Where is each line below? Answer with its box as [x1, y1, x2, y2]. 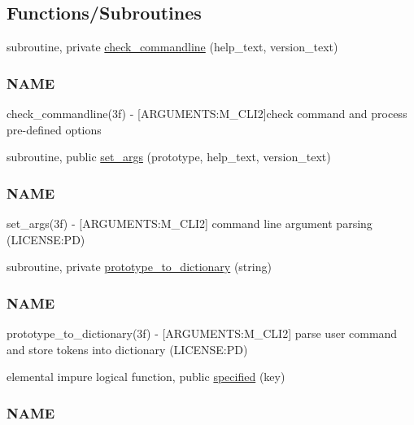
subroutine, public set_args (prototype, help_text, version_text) [7, 148, 331, 165]
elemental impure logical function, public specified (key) [7, 368, 285, 385]
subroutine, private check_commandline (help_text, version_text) [7, 38, 338, 55]
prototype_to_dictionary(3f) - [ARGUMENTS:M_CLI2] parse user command [7, 325, 398, 342]
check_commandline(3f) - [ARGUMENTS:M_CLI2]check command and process [7, 105, 407, 122]
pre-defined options [7, 120, 102, 138]
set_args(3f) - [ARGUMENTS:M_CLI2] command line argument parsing [7, 215, 373, 232]
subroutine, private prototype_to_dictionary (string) [7, 258, 272, 275]
